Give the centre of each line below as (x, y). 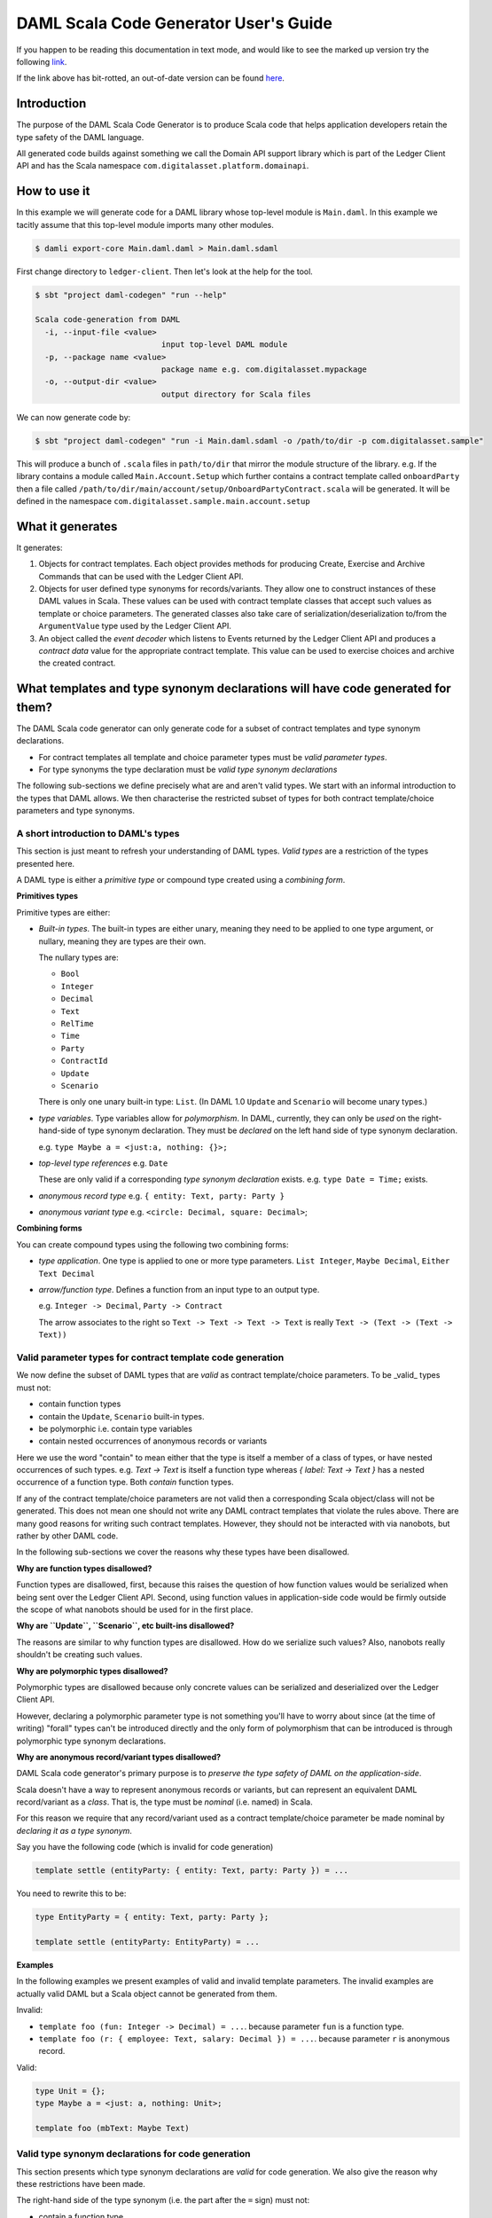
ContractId (84, 1061)
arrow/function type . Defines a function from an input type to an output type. (179, 1290)
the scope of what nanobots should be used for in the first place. (135, 1609)
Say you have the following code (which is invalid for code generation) (145, 1847)
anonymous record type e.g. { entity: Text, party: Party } (162, 1196)
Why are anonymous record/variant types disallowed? (119, 1757)
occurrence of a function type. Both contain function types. (125, 1483)
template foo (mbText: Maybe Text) (112, 2128)
